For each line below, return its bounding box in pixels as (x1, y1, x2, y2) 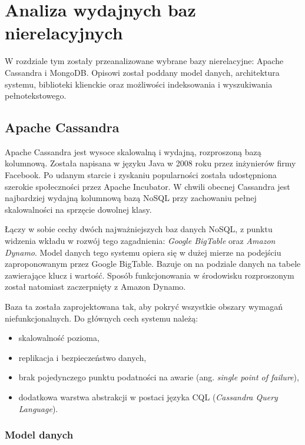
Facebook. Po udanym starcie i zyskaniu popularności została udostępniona (5, 169, 277, 181)
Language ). (18, 402, 58, 414)
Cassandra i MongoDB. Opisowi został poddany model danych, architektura (5, 66, 280, 78)
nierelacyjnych (5, 21, 123, 45)
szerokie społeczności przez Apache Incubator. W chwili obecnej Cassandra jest (5, 180, 290, 192)
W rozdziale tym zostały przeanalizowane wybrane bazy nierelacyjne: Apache (5, 55, 284, 67)
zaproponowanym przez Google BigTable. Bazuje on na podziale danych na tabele (5, 257, 301, 270)
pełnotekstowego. (5, 89, 67, 102)
